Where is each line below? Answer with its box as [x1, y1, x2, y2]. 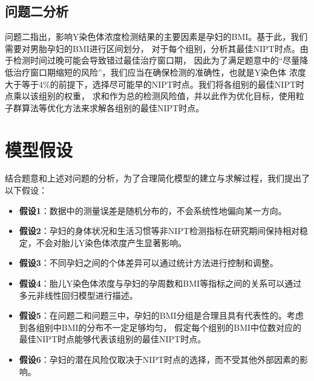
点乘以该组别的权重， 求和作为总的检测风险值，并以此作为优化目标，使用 [5, 90, 296, 102]
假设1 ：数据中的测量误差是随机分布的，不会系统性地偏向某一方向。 [19, 204, 287, 217]
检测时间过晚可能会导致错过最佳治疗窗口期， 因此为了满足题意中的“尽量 [13, 54, 300, 67]
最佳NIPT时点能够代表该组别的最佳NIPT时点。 [19, 333, 206, 345]
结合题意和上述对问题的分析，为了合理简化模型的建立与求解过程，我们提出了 [5, 172, 310, 184]
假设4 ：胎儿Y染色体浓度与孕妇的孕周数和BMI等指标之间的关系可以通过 [19, 277, 302, 290]
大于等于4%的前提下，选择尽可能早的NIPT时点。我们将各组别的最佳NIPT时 [5, 77, 305, 90]
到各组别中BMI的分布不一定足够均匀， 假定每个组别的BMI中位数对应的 [19, 321, 302, 333]
